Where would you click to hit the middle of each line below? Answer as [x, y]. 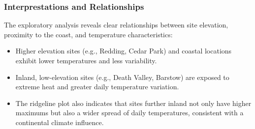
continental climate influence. [60, 122]
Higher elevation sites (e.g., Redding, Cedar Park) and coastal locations [124, 51]
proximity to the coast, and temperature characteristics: [88, 34]
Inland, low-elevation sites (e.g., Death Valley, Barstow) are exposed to [122, 77]
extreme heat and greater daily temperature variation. [97, 87]
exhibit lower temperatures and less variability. [86, 60]
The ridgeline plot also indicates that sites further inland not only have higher [133, 103]
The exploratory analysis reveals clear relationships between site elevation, [116, 25]
